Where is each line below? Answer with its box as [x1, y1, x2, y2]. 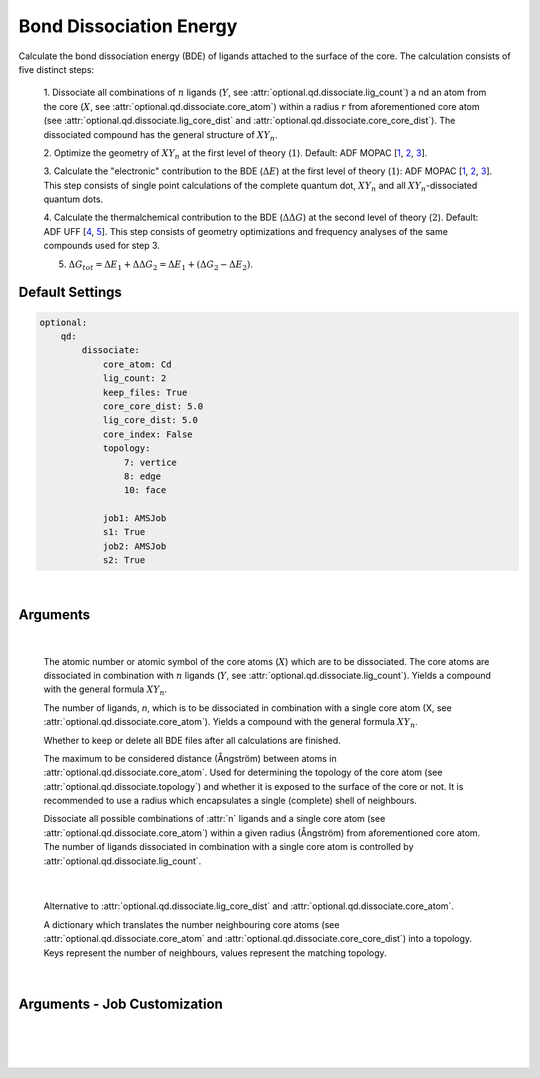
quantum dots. [43, 193, 104, 205]
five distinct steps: [18, 63, 95, 75]
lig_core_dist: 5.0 [102, 415, 199, 426]
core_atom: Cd [102, 358, 172, 370]
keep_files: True [102, 386, 188, 398]
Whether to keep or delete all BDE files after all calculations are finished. [43, 734, 342, 746]
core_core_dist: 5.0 [102, 400, 204, 412]
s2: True [102, 555, 146, 566]
